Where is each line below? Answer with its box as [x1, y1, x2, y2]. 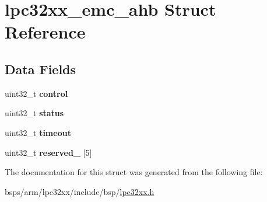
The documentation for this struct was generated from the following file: [5, 166, 263, 178]
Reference [5, 20, 86, 44]
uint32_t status [5, 107, 64, 119]
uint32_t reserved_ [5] [5, 146, 92, 158]
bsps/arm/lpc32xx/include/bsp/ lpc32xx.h [5, 185, 154, 197]
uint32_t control [5, 87, 68, 99]
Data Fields [5, 60, 76, 78]
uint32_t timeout [5, 126, 71, 138]
